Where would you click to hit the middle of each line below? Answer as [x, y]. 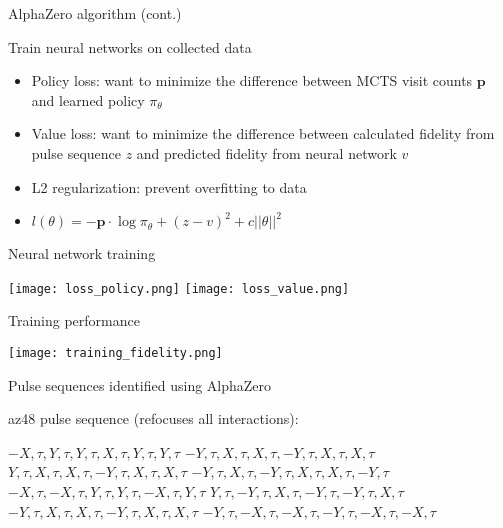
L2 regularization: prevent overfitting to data [169, 186]
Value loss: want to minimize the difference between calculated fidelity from [263, 133]
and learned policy [88, 99]
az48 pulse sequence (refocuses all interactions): [153, 418]
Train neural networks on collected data [130, 46]
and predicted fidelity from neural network [266, 152]
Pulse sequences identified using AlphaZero [140, 384]
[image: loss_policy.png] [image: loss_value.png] [179, 288]
